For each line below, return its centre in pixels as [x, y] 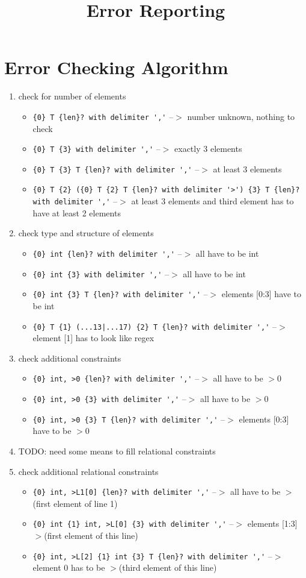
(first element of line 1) [75, 503]
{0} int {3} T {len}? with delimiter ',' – [120, 294]
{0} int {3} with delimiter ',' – [101, 273]
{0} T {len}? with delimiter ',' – [103, 116]
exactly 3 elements [208, 149]
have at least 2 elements [77, 212]
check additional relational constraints [88, 471]
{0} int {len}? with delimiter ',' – [107, 253]
